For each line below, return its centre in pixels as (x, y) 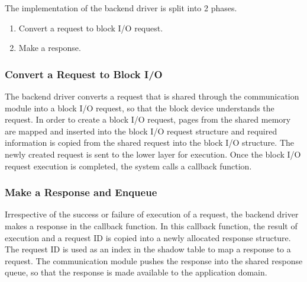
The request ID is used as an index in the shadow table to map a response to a (148, 249)
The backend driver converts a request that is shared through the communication (152, 96)
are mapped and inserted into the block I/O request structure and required (141, 131)
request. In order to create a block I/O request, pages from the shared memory (148, 119)
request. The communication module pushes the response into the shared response (154, 260)
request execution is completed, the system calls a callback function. (128, 166)
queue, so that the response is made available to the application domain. (136, 272)
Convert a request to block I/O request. (91, 28)
